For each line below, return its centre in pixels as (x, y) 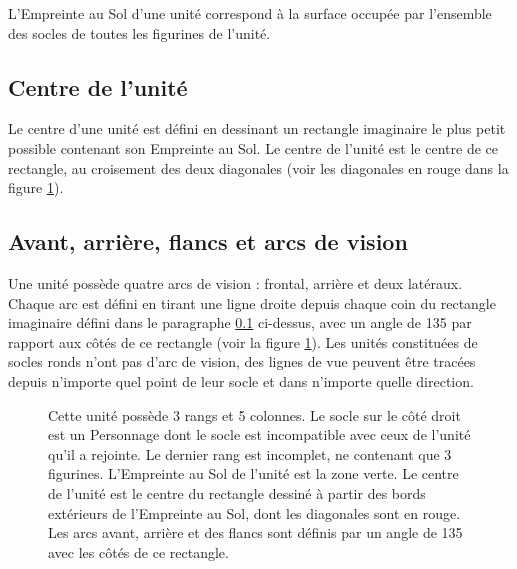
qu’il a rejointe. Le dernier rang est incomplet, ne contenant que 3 (250, 453)
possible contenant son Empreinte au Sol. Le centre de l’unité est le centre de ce (253, 147)
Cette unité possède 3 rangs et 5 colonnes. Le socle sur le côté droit (254, 414)
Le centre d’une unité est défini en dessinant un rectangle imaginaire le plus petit (257, 128)
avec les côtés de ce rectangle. (138, 551)
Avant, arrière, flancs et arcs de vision (208, 241)
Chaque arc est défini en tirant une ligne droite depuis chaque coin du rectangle (252, 302)
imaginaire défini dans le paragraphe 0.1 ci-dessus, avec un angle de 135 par (240, 322)
